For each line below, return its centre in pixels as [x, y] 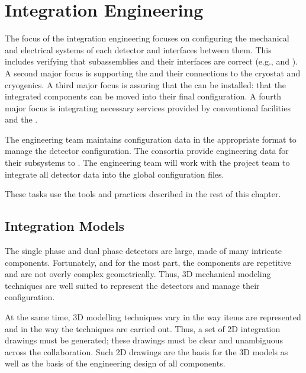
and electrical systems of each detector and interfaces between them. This [138, 49]
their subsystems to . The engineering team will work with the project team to [147, 163]
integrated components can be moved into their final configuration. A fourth [143, 96]
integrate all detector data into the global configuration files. [115, 174]
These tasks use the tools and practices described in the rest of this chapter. [143, 194]
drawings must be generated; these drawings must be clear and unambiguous [144, 340]
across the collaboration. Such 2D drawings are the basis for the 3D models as [146, 351]
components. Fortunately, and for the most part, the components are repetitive [148, 262]
